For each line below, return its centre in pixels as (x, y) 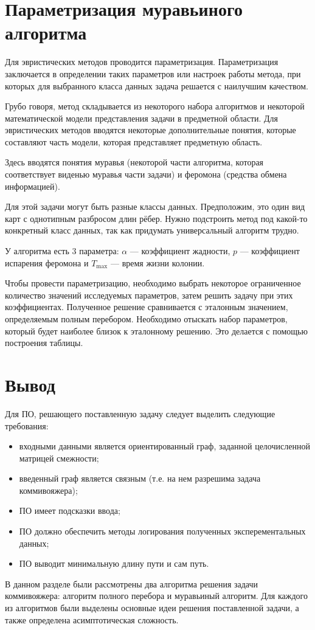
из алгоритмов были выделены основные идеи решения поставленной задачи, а (152, 608)
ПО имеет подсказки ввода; (70, 511)
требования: (27, 425)
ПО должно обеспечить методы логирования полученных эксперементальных (162, 531)
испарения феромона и (47, 262)
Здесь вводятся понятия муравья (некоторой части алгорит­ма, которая (134, 162)
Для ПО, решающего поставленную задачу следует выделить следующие (140, 413)
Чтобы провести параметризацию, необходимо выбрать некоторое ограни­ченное (153, 283)
